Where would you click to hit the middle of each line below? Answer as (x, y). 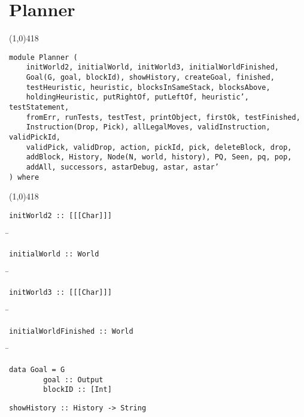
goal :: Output (73, 380)
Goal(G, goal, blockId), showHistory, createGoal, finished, (150, 78)
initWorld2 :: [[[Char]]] (60, 215)
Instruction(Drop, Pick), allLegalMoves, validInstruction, (148, 127)
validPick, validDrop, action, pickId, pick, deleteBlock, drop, (159, 147)
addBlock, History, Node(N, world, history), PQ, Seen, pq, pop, (159, 157)
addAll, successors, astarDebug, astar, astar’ (122, 167)
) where (24, 177)
